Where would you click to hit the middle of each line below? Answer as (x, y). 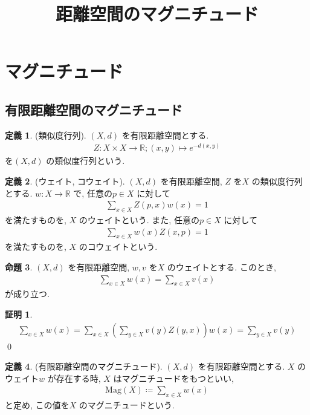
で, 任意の (93, 193)
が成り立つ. (27, 294)
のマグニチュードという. (127, 405)
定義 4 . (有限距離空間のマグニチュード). (84, 366)
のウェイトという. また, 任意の (139, 220)
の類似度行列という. (86, 161)
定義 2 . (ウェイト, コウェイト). (65, 181)
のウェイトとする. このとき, (221, 267)
